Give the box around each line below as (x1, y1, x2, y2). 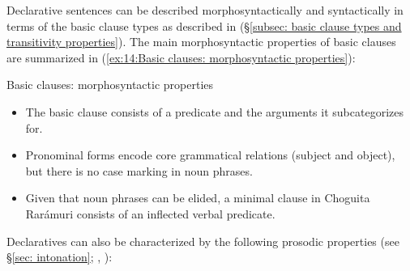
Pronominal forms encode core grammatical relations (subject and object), (25, 146, 395, 163)
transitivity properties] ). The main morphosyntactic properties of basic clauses (6, 33, 396, 50)
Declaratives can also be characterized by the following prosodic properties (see (6, 232, 399, 249)
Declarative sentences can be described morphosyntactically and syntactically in (6, 2, 404, 18)
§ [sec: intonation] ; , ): (6, 248, 113, 265)
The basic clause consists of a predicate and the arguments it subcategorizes (25, 103, 404, 120)
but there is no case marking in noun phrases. (25, 162, 253, 179)
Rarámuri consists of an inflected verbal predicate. (25, 205, 275, 222)
